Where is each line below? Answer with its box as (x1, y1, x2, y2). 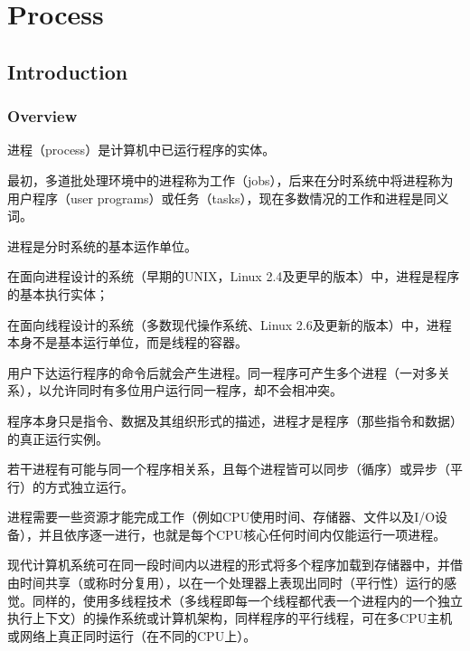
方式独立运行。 (44, 476, 134, 495)
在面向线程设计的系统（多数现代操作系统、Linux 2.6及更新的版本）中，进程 (7, 315, 452, 334)
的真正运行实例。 (7, 429, 108, 448)
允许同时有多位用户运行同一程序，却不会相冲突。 (51, 381, 343, 400)
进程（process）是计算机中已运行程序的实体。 (7, 140, 276, 159)
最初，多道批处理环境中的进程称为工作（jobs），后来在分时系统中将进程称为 (7, 170, 454, 189)
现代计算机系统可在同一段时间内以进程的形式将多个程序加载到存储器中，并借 (7, 555, 463, 574)
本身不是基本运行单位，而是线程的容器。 (7, 333, 248, 352)
